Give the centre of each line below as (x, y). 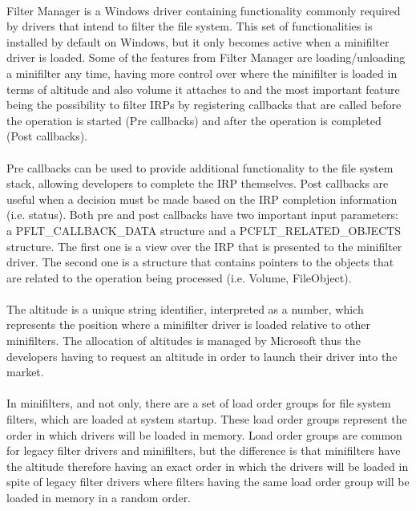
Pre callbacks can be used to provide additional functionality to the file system (200, 167)
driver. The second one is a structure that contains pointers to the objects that (200, 262)
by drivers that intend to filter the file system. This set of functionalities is (190, 26)
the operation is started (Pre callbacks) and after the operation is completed (194, 120)
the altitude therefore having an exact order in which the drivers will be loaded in (208, 466)
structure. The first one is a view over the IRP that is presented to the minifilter (204, 246)
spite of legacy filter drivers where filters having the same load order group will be (208, 482)
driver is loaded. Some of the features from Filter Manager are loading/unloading (206, 57)
